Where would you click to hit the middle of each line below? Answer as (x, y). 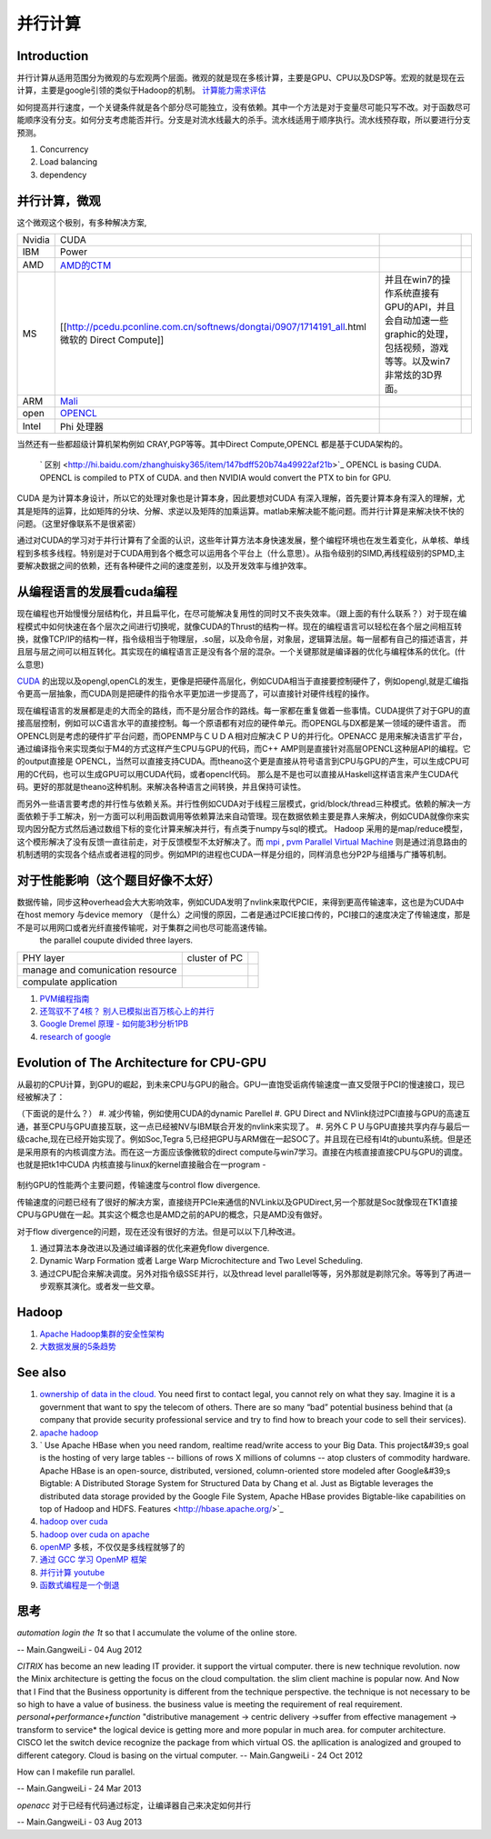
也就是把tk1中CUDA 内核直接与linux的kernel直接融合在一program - (142, 1164)
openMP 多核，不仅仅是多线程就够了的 (112, 1547)
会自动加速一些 (416, 321)
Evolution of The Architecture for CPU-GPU (142, 1062)
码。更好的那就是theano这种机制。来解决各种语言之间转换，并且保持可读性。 (161, 787)
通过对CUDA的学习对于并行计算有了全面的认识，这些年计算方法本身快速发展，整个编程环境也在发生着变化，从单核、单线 (243, 540)
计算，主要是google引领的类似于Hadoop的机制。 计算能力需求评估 (141, 90)
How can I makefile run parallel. (76, 1772)
